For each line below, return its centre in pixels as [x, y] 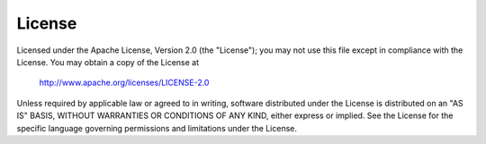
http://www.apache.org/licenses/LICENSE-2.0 [124, 83]
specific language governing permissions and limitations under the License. [157, 128]
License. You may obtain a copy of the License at [108, 62]
